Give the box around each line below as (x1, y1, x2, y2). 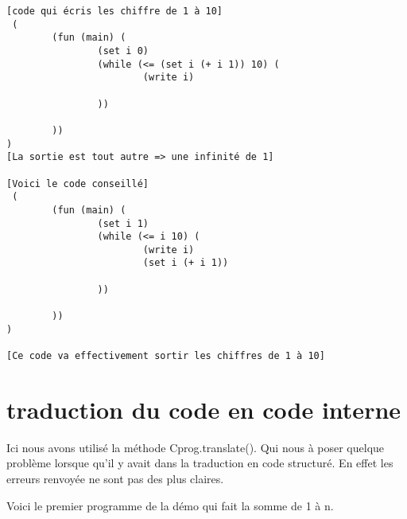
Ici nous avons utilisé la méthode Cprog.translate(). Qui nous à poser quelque (6, 439, 385, 455)
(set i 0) (97, 45, 149, 57)
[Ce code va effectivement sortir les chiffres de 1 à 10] (6, 350, 325, 362)
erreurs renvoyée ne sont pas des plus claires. (6, 470, 224, 487)
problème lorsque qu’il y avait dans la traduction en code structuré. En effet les (6, 455, 393, 471)
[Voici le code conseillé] (6, 178, 149, 189)
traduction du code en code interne (6, 392, 401, 425)
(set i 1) (97, 217, 149, 229)
